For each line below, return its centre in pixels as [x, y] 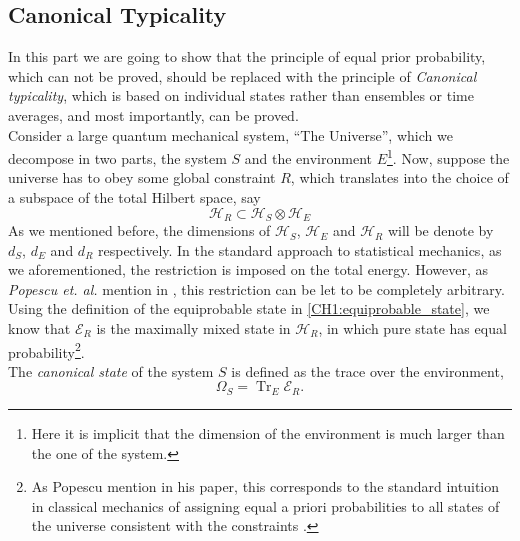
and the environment [308, 157]
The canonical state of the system [111, 370]
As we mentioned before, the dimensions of [139, 230]
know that [39, 328]
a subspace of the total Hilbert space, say [134, 197]
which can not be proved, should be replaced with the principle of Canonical [242, 75]
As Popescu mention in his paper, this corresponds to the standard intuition [265, 486]
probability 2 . [46, 350]
